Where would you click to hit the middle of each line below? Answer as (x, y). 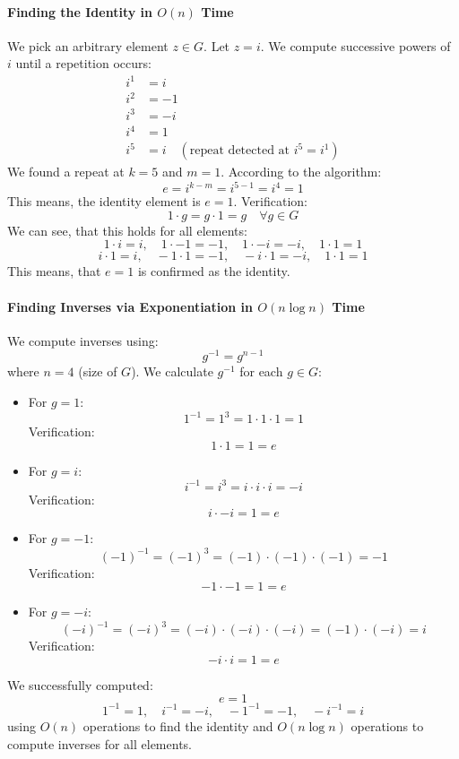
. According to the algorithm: (301, 172)
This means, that (54, 271)
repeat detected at (240, 151)
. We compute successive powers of (355, 45)
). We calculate (172, 371)
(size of (98, 371)
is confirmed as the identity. (214, 271)
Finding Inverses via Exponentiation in (130, 306)
